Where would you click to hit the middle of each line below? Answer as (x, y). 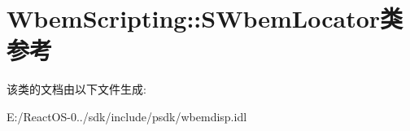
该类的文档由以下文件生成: (76, 89)
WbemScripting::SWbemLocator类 (205, 18)
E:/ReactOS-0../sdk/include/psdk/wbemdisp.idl (127, 116)
